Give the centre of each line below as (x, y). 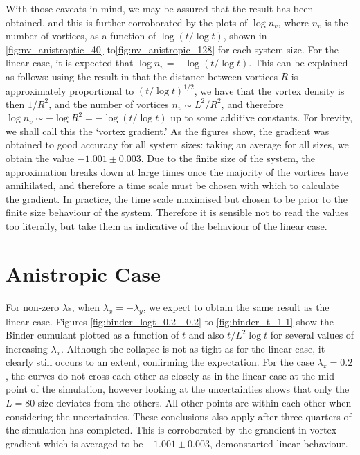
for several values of (312, 335)
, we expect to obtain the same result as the (236, 306)
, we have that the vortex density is (269, 90)
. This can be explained (298, 63)
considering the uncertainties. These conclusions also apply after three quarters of (179, 416)
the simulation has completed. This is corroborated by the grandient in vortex (171, 430)
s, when (84, 306)
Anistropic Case (83, 273)
